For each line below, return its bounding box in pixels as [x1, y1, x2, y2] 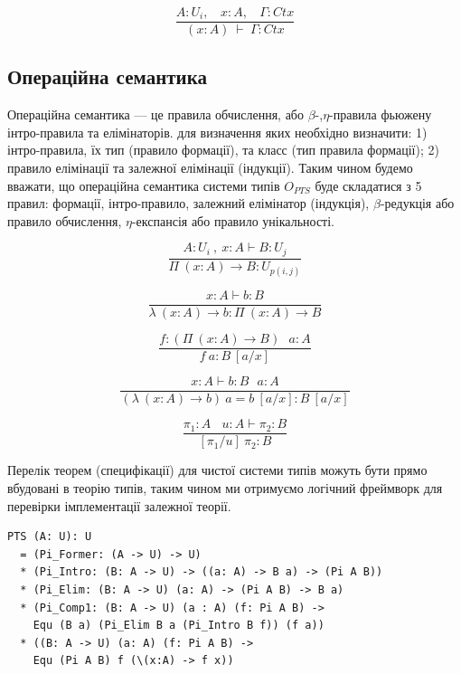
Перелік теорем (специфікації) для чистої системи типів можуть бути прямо [7, 460, 428, 479]
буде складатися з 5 [315, 176, 422, 195]
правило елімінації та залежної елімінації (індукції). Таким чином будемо [7, 158, 413, 177]
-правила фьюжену [329, 105, 432, 124]
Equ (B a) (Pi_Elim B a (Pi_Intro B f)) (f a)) [33, 619, 325, 632]
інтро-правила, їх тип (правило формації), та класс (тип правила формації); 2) [7, 140, 439, 159]
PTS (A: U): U [7, 530, 92, 544]
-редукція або [380, 194, 455, 213]
